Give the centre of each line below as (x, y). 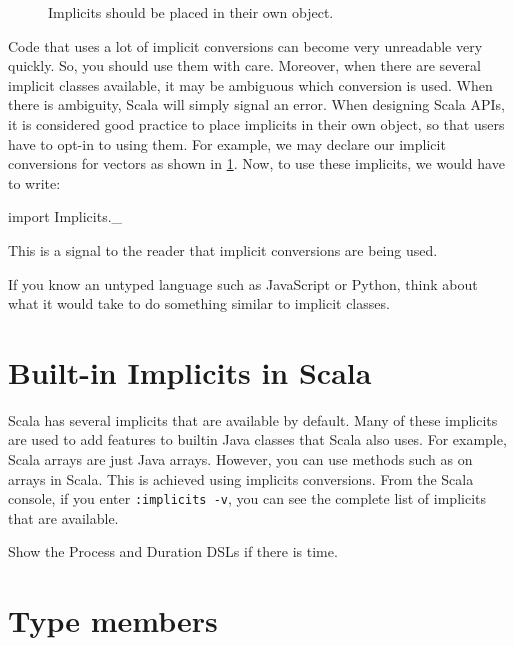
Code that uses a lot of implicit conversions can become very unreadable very (245, 45)
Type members (113, 620)
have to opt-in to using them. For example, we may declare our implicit (227, 143)
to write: (34, 182)
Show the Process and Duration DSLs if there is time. (173, 551)
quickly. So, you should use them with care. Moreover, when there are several (244, 65)
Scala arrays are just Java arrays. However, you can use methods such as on (240, 459)
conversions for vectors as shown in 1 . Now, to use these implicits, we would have (256, 163)
